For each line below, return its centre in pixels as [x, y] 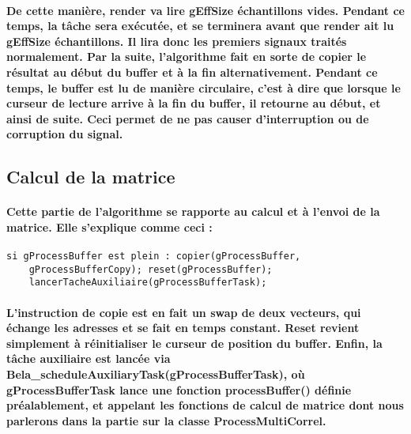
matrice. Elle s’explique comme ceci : [109, 226]
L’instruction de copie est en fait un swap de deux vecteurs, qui [184, 312]
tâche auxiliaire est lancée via [89, 359]
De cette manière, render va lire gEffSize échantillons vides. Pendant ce [205, 10]
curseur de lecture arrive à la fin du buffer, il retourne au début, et [194, 103]
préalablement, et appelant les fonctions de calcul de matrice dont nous [205, 405]
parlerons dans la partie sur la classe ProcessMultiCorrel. [166, 420]
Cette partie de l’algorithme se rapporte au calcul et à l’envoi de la [193, 211]
